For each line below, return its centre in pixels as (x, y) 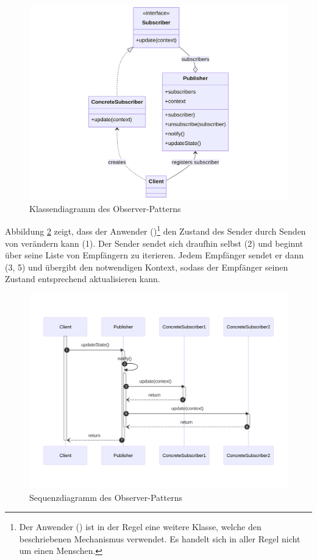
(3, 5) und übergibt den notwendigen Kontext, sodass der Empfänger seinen (147, 267)
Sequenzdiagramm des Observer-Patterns (106, 497)
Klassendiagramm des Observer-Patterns (105, 208)
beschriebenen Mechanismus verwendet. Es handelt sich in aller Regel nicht (160, 538)
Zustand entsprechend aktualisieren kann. (83, 279)
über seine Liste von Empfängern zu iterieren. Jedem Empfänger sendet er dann (155, 255)
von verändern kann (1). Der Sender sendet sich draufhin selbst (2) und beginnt (154, 243)
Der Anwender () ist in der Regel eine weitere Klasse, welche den (140, 527)
